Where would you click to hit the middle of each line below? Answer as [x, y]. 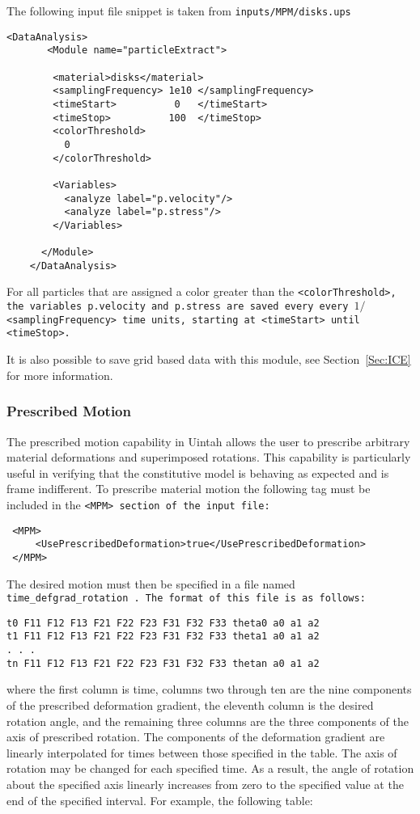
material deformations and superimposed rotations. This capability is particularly [209, 457]
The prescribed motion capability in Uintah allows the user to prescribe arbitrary [208, 441]
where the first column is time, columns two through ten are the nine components [209, 689]
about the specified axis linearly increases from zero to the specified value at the [205, 784]
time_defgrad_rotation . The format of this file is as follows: [186, 599]
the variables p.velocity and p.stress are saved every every [178, 307]
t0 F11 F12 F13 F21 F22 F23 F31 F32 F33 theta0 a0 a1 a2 [163, 623]
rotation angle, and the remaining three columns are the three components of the [208, 721]
